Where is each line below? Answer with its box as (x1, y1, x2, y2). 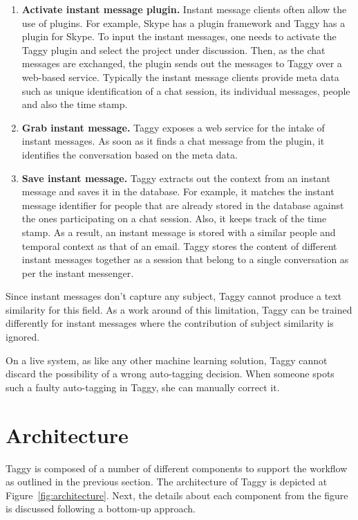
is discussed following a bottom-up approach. (6, 501, 196, 516)
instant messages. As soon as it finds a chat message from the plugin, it (21, 134, 325, 148)
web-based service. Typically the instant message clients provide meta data (21, 69, 339, 84)
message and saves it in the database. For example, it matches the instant (21, 184, 335, 199)
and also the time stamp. (21, 97, 128, 111)
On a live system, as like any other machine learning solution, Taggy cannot (6, 352, 328, 367)
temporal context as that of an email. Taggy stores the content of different (21, 238, 337, 253)
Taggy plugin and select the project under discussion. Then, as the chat (21, 42, 326, 57)
